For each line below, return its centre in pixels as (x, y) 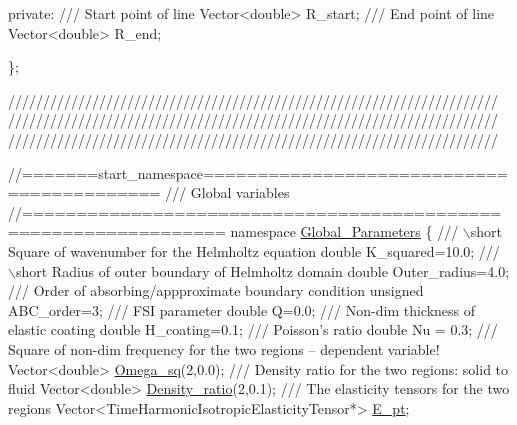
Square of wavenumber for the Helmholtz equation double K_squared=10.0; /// (254, 250)
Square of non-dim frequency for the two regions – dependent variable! (224, 348)
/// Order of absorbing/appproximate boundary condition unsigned (216, 290)
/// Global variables (227, 192)
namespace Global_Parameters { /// (344, 231)
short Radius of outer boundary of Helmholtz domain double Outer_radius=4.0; (262, 270)
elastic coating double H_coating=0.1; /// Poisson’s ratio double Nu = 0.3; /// (253, 329)
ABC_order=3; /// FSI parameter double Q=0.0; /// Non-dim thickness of (242, 309)
